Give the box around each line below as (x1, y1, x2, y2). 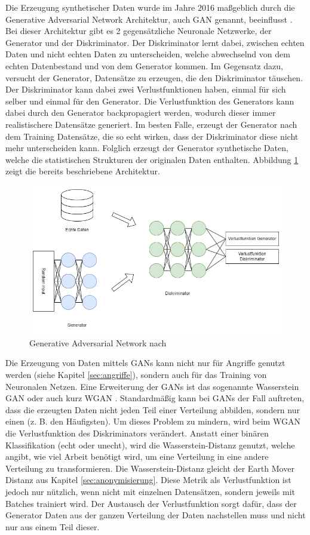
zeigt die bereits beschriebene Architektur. (5, 165, 160, 177)
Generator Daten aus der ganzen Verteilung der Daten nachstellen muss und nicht (5, 509, 306, 521)
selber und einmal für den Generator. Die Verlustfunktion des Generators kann (5, 94, 294, 107)
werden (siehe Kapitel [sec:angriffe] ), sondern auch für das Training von (5, 368, 267, 380)
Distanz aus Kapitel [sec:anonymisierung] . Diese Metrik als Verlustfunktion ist (5, 473, 291, 486)
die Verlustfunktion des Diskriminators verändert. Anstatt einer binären (5, 426, 269, 439)
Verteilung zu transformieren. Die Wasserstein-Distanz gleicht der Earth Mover (5, 462, 294, 474)
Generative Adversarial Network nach (29, 336, 167, 349)
